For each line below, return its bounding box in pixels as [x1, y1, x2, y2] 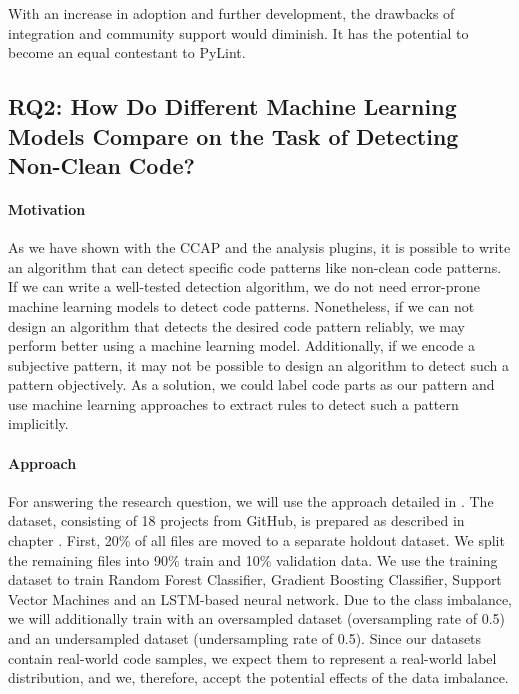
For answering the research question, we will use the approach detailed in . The [8, 490, 494, 511]
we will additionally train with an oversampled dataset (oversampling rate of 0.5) [8, 608, 506, 629]
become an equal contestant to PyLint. [8, 42, 246, 63]
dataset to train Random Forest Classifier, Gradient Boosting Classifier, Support [8, 569, 502, 590]
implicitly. [8, 413, 69, 434]
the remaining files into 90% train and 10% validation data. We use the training [8, 549, 498, 570]
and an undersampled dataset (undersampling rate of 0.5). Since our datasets [8, 628, 482, 649]
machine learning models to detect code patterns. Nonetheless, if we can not [8, 295, 475, 316]
